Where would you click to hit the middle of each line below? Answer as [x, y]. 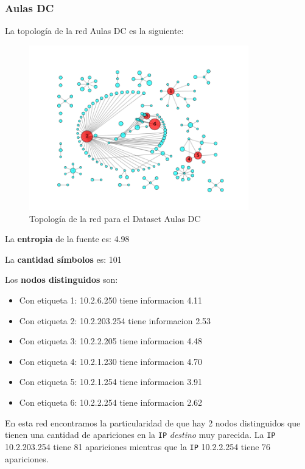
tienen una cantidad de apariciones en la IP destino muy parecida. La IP [140, 435]
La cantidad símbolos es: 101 [63, 259]
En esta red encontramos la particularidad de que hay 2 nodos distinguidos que [153, 422]
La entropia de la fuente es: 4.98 [67, 239]
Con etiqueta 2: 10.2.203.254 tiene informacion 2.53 [115, 320]
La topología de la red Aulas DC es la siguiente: [94, 31]
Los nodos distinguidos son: [61, 280]
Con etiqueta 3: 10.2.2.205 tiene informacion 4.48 [111, 341]
